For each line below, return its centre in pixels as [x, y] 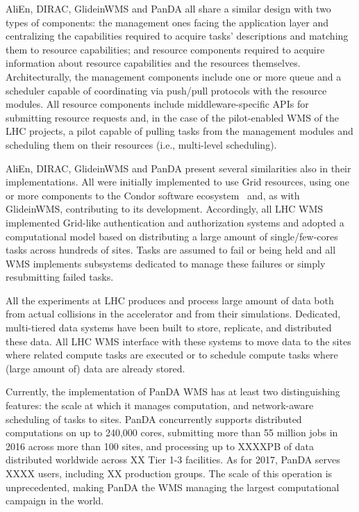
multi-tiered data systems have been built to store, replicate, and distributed [169, 328]
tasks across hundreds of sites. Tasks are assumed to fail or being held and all [171, 250]
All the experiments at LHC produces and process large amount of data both [170, 300]
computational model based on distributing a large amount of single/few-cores [172, 236]
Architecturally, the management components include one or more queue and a [174, 76]
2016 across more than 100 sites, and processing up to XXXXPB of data [160, 446]
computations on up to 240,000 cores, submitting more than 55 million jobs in [172, 432]
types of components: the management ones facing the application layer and [167, 22]
